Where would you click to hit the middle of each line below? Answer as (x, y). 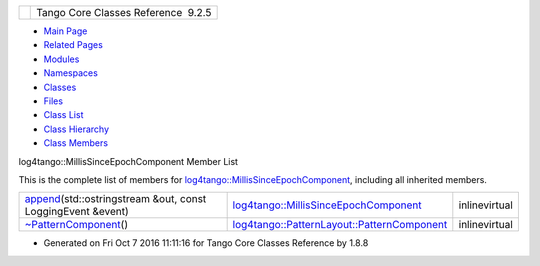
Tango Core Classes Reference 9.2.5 (124, 12)
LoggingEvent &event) (76, 212)
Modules (61, 59)
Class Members (76, 143)
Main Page (65, 31)
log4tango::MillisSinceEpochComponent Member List (128, 161)
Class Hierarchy (76, 129)
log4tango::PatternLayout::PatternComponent (340, 225)
